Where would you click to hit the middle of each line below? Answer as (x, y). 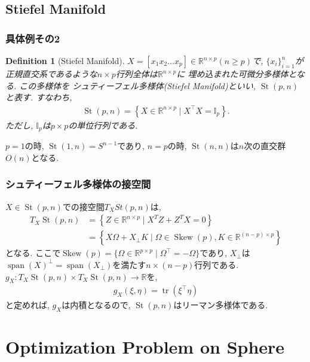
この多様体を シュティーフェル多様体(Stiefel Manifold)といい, (138, 85)
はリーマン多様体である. (221, 305)
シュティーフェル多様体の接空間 (78, 184)
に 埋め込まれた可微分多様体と (236, 74)
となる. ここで (33, 253)
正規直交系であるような (51, 74)
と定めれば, (27, 305)
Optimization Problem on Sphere (145, 347)
